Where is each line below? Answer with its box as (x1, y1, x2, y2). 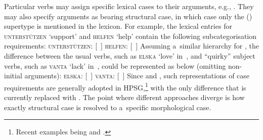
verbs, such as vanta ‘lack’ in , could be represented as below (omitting (4, 60, 226, 71)
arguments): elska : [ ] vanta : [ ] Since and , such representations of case (24, 70, 250, 81)
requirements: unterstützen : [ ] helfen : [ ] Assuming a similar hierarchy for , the (4, 40, 259, 51)
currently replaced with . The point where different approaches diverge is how (4, 92, 245, 102)
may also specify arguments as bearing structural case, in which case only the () (4, 11, 252, 21)
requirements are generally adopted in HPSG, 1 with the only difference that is (4, 80, 246, 92)
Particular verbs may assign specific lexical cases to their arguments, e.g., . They (4, 1, 254, 11)
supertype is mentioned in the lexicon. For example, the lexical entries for (4, 21, 232, 31)
